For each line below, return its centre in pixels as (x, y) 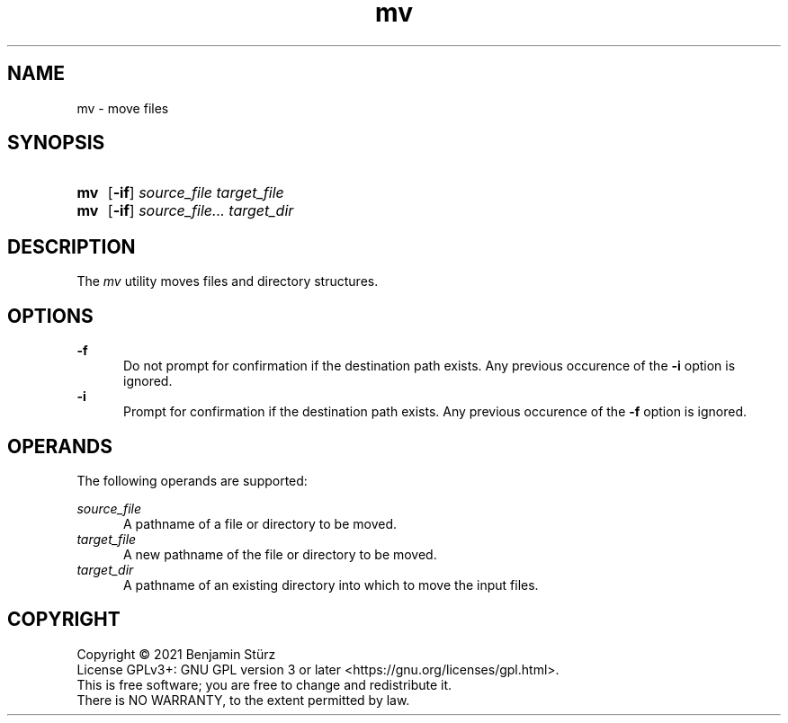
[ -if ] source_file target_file (196, 193)
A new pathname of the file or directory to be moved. (280, 554)
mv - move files (123, 108)
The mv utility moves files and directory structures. (228, 281)
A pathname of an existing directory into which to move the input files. (331, 585)
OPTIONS (50, 316)
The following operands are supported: (192, 480)
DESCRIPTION (72, 246)
